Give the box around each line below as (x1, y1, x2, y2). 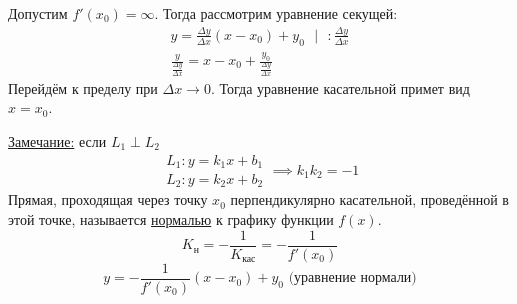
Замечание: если (8, 130, 107, 151)
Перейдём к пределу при (8, 77, 158, 98)
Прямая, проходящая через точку (8, 189, 208, 210)
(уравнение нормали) (288, 271, 417, 286)
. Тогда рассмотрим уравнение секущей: (154, 3, 398, 23)
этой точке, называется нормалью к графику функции (8, 209, 334, 230)
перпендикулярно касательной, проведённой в (230, 189, 509, 210)
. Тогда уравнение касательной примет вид (210, 77, 470, 98)
